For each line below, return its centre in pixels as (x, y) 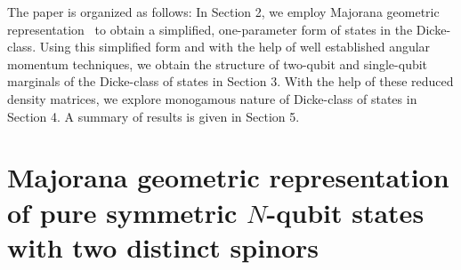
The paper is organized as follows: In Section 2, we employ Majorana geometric (223, 12)
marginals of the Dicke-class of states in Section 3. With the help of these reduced (230, 81)
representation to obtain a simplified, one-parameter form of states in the (210, 29)
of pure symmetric (122, 212)
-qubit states (345, 212)
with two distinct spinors (163, 246)
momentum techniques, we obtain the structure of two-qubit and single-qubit (218, 64)
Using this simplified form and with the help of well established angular (235, 47)
